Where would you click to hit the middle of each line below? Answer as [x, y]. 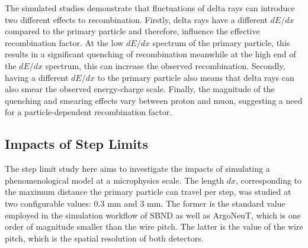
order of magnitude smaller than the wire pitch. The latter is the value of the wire [154, 226]
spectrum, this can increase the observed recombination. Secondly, [165, 65]
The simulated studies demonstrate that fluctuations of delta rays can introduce [150, 8]
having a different [37, 77]
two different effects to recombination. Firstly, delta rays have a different [136, 19]
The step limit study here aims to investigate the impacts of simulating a [137, 169]
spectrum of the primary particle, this [221, 42]
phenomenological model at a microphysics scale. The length [115, 180]
